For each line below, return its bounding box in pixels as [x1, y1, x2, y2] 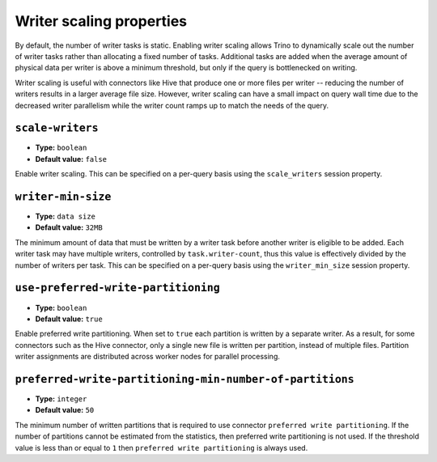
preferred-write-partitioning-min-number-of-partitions [15, 372, 355, 386]
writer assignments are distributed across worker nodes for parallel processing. [15, 352, 281, 362]
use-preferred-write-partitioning [15, 282, 220, 295]
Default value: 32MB [35, 223, 103, 232]
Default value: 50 [35, 405, 95, 415]
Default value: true [35, 314, 103, 324]
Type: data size [35, 211, 96, 222]
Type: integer [35, 394, 87, 404]
